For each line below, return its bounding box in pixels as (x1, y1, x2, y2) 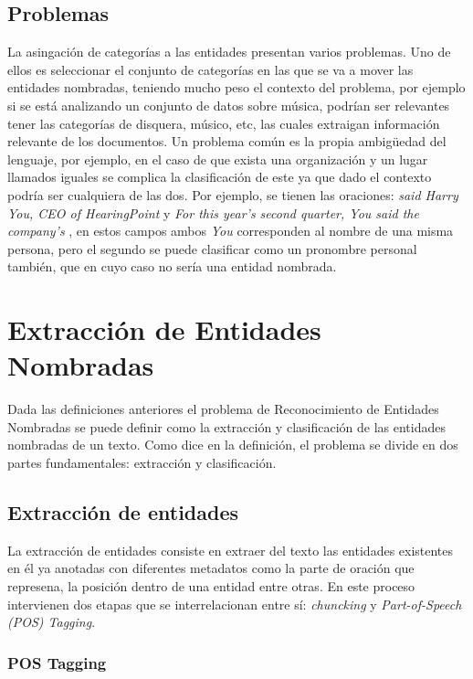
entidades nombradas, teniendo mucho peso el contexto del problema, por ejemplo (7, 78, 466, 97)
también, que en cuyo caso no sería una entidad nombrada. (7, 257, 337, 276)
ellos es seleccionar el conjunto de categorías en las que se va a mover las (7, 59, 414, 79)
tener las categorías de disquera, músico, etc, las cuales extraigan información (7, 113, 440, 133)
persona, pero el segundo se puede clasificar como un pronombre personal (7, 239, 417, 258)
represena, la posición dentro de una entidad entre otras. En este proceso (7, 577, 415, 595)
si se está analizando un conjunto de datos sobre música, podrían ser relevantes (7, 95, 450, 114)
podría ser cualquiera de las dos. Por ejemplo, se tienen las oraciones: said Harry (7, 185, 458, 204)
